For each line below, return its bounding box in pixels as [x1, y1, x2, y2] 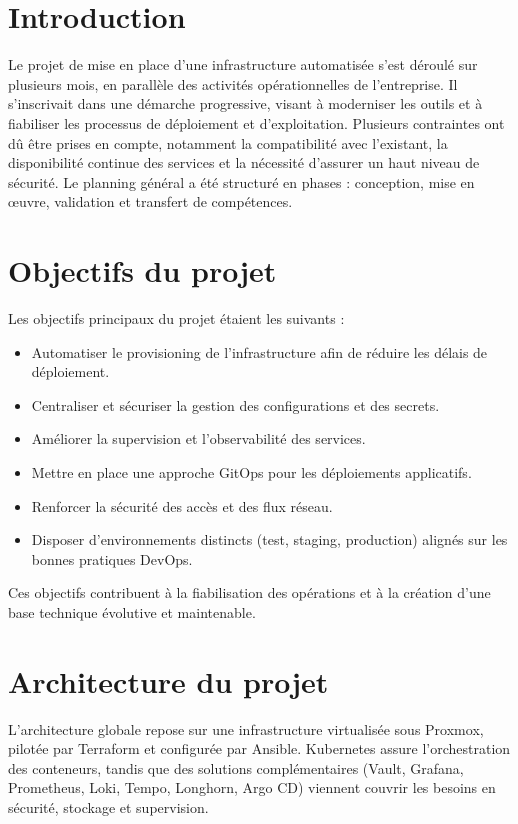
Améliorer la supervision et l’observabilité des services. [31, 428, 366, 449]
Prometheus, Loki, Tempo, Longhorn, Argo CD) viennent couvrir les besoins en [8, 777, 496, 798]
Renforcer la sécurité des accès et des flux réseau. [31, 495, 333, 516]
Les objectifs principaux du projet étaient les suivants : [8, 308, 345, 328]
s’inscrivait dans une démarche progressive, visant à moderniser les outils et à [8, 93, 483, 114]
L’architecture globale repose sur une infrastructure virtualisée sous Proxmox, [8, 718, 484, 739]
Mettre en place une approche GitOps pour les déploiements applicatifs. [31, 461, 472, 482]
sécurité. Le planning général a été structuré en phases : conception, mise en [8, 171, 475, 192]
